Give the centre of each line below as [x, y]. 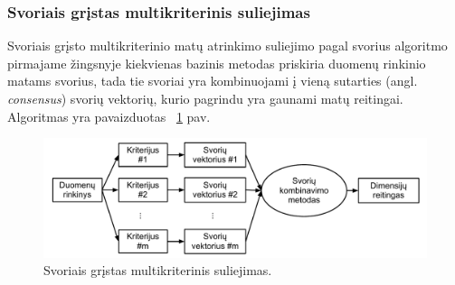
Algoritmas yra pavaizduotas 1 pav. [109, 116]
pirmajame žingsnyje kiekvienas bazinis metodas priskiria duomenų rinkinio [217, 63]
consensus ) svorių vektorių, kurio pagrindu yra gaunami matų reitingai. [205, 98]
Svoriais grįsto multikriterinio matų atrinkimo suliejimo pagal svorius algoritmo [227, 46]
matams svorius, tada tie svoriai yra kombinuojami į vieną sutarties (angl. [213, 81]
